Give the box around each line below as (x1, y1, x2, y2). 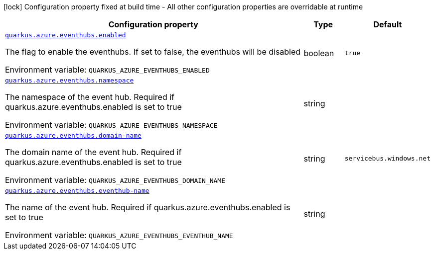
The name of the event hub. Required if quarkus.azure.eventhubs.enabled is (5, 202, 290, 212)
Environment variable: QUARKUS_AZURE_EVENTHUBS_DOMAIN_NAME (5, 175, 226, 185)
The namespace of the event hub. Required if (5, 92, 175, 102)
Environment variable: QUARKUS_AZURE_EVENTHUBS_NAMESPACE (5, 120, 218, 130)
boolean (303, 48, 334, 58)
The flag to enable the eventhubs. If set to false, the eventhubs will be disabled (5, 47, 301, 57)
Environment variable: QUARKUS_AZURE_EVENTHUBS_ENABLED (5, 65, 210, 75)
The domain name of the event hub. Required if (5, 147, 182, 157)
